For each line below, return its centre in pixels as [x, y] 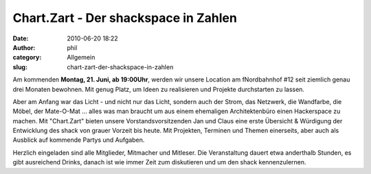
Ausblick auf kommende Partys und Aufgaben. [79, 140]
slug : [20, 67]
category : [27, 58]
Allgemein [81, 58]
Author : [24, 47]
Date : [21, 38]
